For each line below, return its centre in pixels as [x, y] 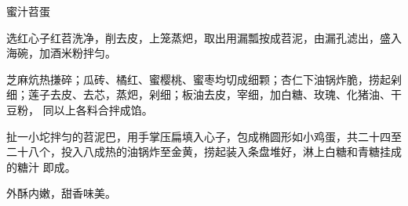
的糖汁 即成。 [41, 166]
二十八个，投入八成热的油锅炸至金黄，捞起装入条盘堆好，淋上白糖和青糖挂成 [204, 152]
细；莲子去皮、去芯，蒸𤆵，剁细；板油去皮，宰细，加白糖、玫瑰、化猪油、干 [204, 94]
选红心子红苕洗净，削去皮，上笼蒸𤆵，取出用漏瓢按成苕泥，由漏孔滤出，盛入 [204, 37]
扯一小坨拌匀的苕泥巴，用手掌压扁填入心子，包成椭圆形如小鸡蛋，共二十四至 [204, 136]
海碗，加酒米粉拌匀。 [61, 53]
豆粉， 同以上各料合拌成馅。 [80, 109]
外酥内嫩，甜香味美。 [61, 193]
